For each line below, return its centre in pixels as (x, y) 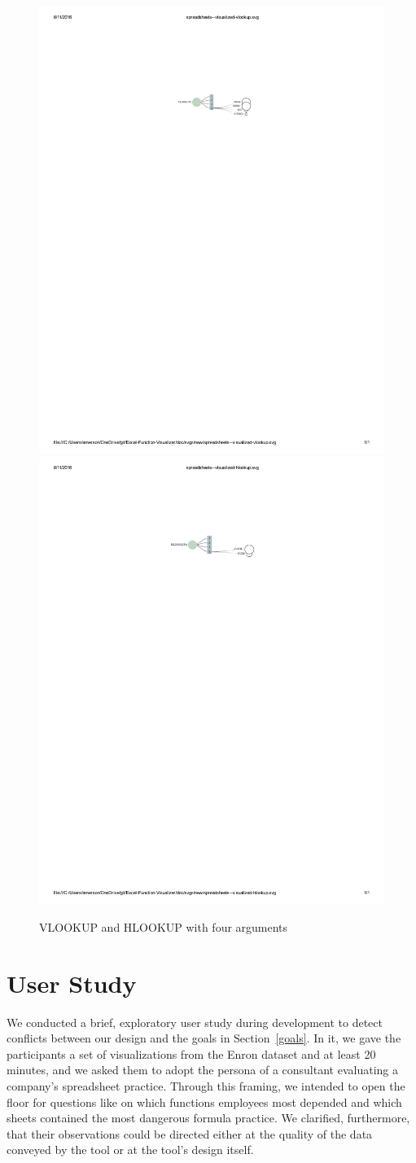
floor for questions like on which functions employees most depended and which (204, 1102)
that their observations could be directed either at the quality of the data (190, 1133)
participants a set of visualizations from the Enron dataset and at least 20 (191, 1053)
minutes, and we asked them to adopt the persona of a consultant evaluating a (202, 1070)
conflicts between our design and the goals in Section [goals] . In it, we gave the (204, 1038)
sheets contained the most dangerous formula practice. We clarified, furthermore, (208, 1118)
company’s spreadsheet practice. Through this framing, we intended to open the (206, 1086)
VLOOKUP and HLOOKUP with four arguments (164, 926)
